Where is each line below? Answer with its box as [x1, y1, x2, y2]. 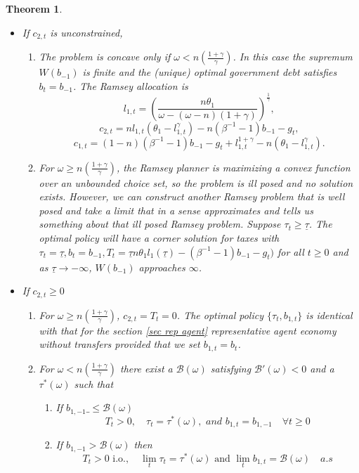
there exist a [120, 361, 173, 375]
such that [74, 376, 114, 391]
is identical [306, 307, 353, 322]
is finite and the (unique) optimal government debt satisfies [82, 65, 337, 79]
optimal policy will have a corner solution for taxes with [39, 230, 280, 245]
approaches [138, 259, 185, 274]
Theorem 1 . [6, 1, 63, 15]
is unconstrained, [50, 25, 123, 39]
